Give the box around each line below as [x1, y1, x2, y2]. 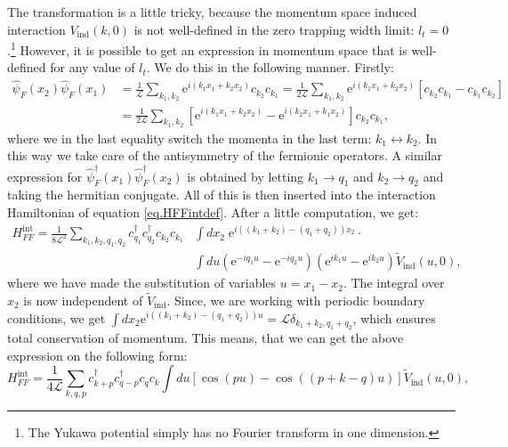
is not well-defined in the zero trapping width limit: [133, 20, 415, 38]
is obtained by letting [187, 167, 304, 185]
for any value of [50, 58, 135, 77]
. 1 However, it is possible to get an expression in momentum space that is [7, 38, 407, 59]
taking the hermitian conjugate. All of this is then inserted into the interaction [7, 185, 436, 204]
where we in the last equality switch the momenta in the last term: [7, 128, 372, 147]
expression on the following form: [7, 345, 188, 364]
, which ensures [352, 308, 436, 327]
